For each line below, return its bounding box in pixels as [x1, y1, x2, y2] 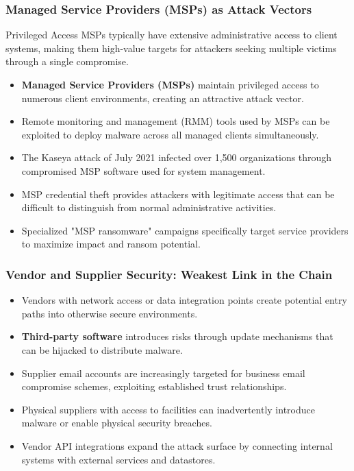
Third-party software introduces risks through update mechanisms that [21, 329, 333, 343]
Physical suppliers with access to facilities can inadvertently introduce [21, 402, 315, 416]
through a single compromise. [5, 54, 129, 69]
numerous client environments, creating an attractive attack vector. [21, 90, 304, 105]
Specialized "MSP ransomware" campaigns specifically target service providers [21, 223, 349, 237]
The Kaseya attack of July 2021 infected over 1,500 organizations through [21, 150, 332, 165]
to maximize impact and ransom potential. [21, 237, 201, 251]
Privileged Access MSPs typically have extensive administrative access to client [5, 27, 338, 42]
